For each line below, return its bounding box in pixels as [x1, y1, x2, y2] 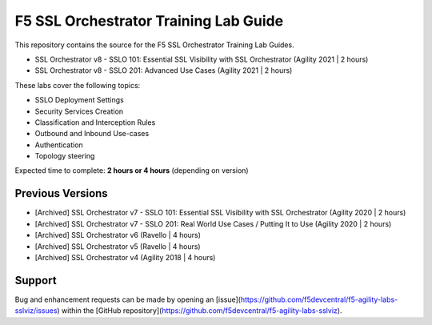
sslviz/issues [14, 306, 58, 315]
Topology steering [34, 151, 95, 161]
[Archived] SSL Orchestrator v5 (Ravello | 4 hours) [34, 241, 201, 251]
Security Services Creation [34, 106, 124, 116]
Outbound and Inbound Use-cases [34, 129, 150, 138]
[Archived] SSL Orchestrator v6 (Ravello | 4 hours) [34, 231, 202, 240]
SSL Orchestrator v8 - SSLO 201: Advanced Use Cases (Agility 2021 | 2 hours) [34, 66, 293, 75]
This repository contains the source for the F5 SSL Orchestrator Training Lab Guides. [14, 40, 295, 50]
